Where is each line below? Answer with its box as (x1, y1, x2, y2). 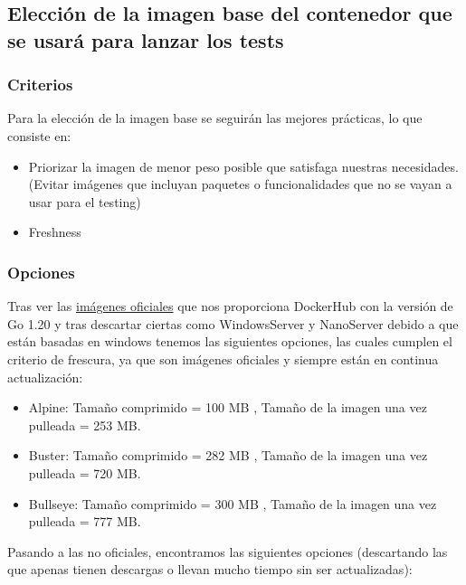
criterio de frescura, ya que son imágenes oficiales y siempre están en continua (7, 349, 439, 368)
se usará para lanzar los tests (7, 25, 284, 53)
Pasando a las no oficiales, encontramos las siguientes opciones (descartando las (7, 542, 448, 561)
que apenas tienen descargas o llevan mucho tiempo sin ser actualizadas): (7, 560, 413, 579)
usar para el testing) (28, 192, 141, 211)
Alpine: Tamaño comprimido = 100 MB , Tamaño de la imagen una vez (28, 398, 427, 417)
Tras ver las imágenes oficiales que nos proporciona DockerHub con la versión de (7, 297, 453, 316)
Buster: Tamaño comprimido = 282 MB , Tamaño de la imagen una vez (28, 446, 428, 465)
